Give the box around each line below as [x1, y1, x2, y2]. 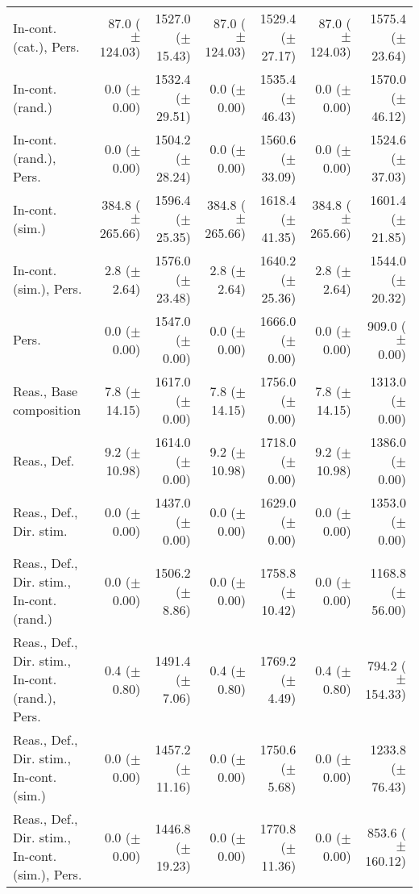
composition [13, 399, 81, 419]
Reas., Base [13, 381, 78, 400]
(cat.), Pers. [13, 36, 80, 56]
